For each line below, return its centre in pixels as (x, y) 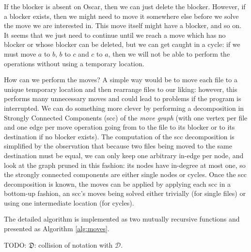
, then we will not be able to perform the (169, 53)
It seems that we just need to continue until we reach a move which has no (115, 35)
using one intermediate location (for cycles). (69, 202)
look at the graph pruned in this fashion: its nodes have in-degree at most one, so (125, 165)
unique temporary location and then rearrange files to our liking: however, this (121, 89)
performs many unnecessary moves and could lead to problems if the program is (123, 98)
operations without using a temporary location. (74, 63)
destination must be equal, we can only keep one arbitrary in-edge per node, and (124, 155)
